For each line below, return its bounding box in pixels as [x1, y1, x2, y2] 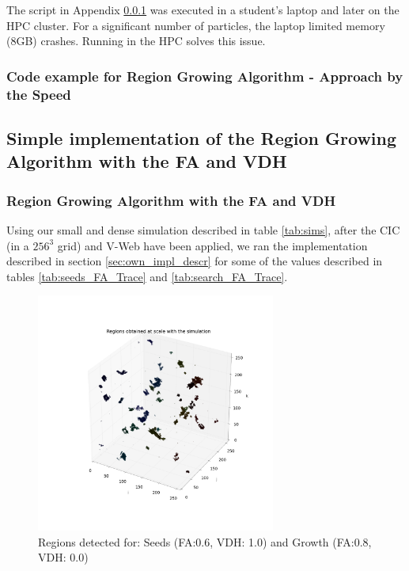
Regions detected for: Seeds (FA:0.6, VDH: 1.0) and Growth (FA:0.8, [38, 533, 372, 550]
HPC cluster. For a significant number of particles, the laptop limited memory [6, 17, 385, 33]
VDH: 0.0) [38, 549, 89, 565]
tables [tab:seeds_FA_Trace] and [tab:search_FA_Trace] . [6, 268, 288, 284]
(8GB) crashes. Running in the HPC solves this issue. [6, 32, 266, 49]
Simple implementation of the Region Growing [6, 125, 397, 150]
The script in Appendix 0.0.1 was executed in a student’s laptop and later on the [6, 2, 400, 17]
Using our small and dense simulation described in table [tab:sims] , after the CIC [6, 221, 400, 238]
